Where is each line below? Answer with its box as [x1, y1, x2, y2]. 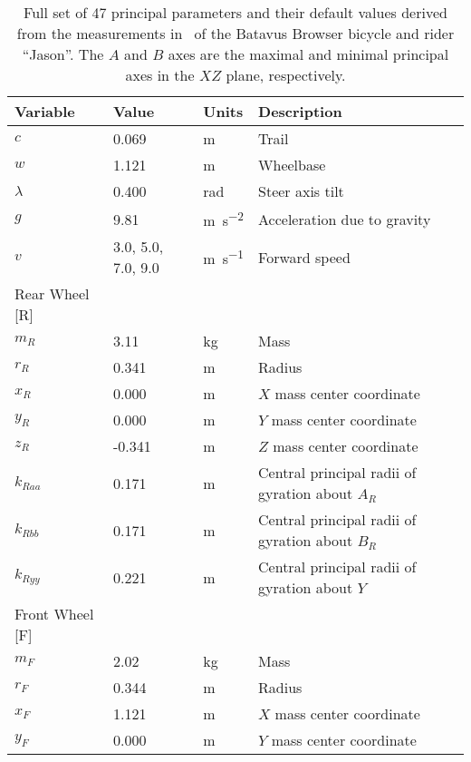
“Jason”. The [22, 44, 104, 64]
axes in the [125, 64, 195, 85]
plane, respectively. [226, 64, 346, 85]
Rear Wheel [14, 283, 90, 305]
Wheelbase [258, 154, 326, 175]
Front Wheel [14, 603, 94, 625]
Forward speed [258, 246, 351, 268]
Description [258, 101, 342, 122]
